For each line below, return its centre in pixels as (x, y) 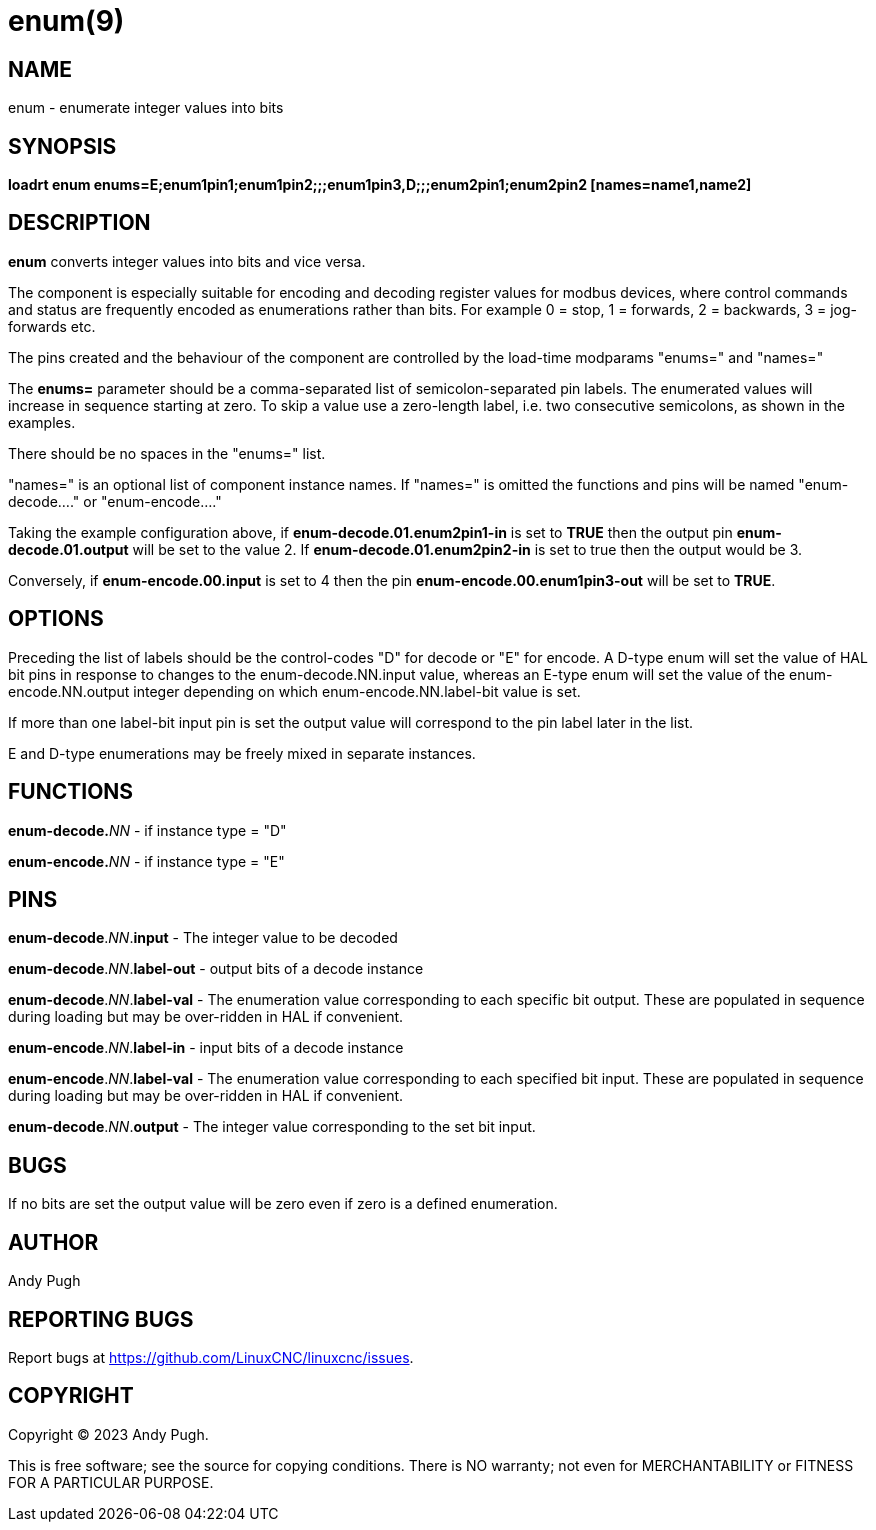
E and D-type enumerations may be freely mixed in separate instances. (242, 753)
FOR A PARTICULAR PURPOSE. (111, 1482)
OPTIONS (56, 619)
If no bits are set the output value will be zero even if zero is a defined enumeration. (283, 1204)
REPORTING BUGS (101, 1319)
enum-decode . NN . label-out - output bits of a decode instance (216, 969)
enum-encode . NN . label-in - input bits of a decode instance (206, 1048)
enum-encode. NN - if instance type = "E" (146, 861)
